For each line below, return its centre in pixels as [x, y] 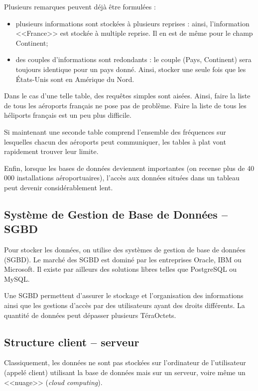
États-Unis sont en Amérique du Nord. [75, 79]
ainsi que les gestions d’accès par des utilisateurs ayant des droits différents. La [125, 305]
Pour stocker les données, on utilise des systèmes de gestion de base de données [125, 250]
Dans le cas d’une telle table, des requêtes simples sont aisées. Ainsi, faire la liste [127, 96]
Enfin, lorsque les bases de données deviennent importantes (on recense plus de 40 [129, 168]
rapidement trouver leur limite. [51, 151]
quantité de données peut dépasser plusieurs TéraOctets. [90, 315]
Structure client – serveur [72, 342]
